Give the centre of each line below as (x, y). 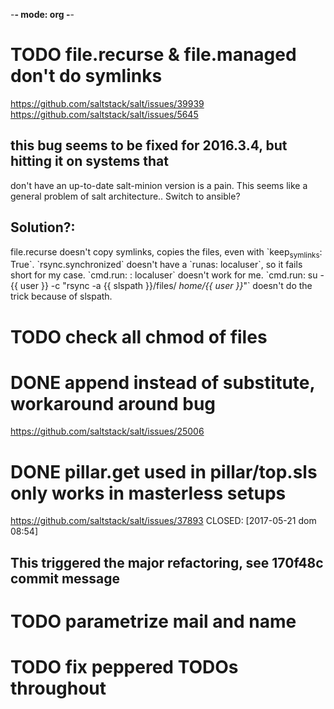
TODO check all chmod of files (139, 336)
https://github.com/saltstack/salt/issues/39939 (107, 103)
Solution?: (43, 227)
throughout (58, 688)
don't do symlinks (86, 76)
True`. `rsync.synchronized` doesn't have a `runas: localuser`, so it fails (156, 265)
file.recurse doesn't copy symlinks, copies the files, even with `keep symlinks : (166, 252)
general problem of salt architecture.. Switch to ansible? (125, 196)
